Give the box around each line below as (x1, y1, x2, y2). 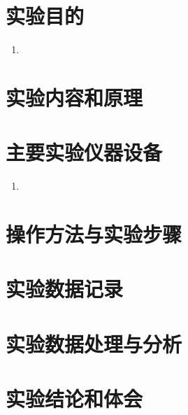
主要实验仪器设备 (6, 138, 163, 167)
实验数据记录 (6, 274, 124, 303)
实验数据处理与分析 (6, 329, 182, 358)
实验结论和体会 (6, 384, 143, 413)
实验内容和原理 (6, 83, 143, 111)
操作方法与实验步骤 (6, 220, 182, 248)
